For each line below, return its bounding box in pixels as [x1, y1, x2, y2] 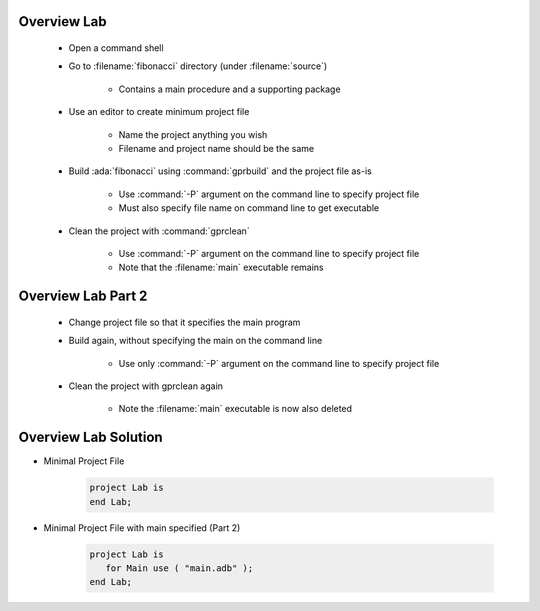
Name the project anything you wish [118, 128, 268, 140]
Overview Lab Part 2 [18, 288, 148, 305]
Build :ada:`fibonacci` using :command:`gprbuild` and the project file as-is [68, 165, 372, 177]
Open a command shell [68, 42, 164, 54]
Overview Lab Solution [18, 429, 164, 446]
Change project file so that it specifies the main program [68, 316, 301, 328]
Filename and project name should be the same [118, 142, 315, 154]
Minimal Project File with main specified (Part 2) [43, 521, 241, 534]
